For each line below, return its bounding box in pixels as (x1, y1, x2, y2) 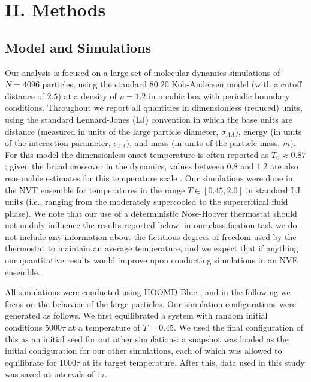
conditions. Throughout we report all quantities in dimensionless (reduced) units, (5, 101, 303, 114)
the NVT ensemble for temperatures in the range (5, 183, 185, 196)
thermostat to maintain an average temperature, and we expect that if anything (5, 242, 298, 254)
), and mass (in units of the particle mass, (126, 137, 280, 149)
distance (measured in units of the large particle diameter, (5, 125, 219, 137)
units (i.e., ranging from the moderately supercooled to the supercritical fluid (5, 195, 288, 208)
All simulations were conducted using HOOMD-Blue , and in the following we (5, 286, 291, 298)
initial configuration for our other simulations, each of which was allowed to (5, 344, 282, 357)
